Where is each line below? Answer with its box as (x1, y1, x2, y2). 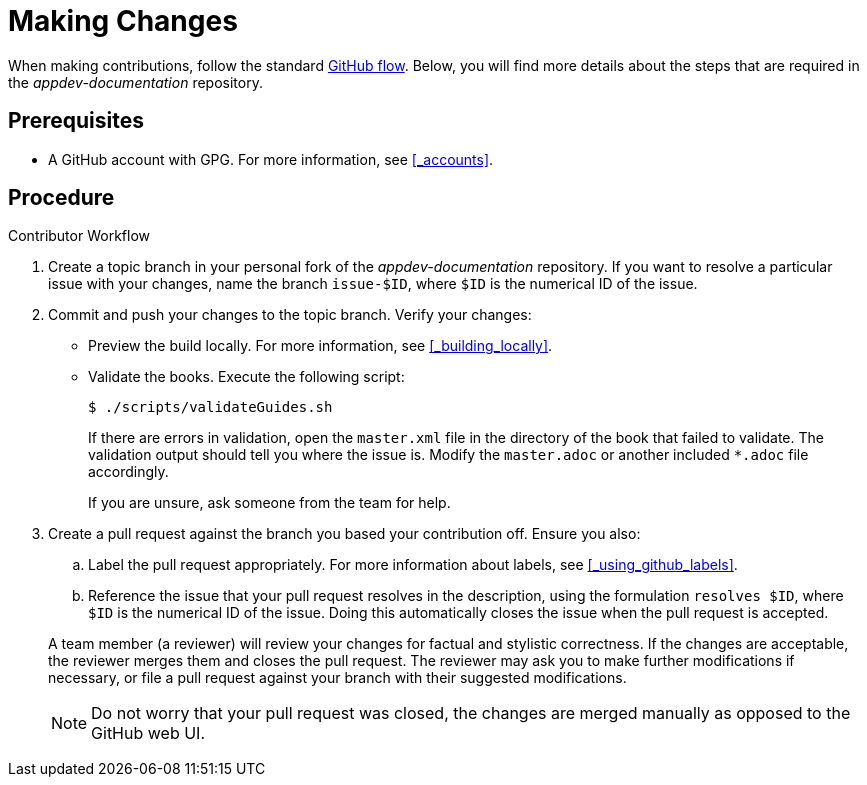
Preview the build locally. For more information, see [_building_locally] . (88, 337, 553, 355)
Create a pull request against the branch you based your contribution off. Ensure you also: (48, 525, 641, 543)
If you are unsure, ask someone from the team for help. (88, 494, 451, 512)
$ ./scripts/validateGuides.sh (88, 399, 333, 416)
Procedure (8, 185, 115, 211)
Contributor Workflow (8, 227, 150, 245)
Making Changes (8, 4, 238, 38)
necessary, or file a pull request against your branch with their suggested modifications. (48, 669, 627, 687)
